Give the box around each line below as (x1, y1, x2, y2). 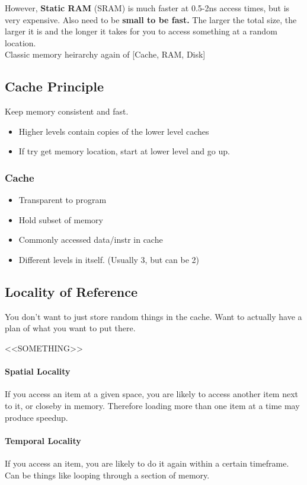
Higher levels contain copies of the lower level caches (18, 125, 209, 137)
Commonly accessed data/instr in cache (18, 233, 163, 246)
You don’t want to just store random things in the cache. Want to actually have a (5, 310, 302, 322)
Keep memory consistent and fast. (5, 105, 129, 118)
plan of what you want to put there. (5, 322, 136, 334)
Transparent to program (18, 194, 107, 206)
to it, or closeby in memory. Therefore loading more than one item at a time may (5, 399, 300, 411)
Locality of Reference (5, 282, 138, 300)
